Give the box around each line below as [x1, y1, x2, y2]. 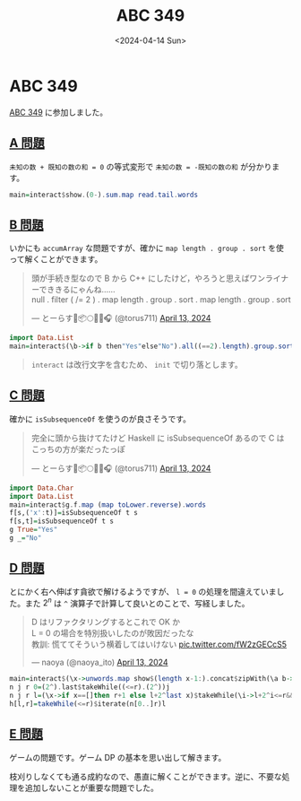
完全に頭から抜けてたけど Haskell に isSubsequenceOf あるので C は [30, 432, 285, 443]
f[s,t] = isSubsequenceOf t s [9, 517, 115, 526]
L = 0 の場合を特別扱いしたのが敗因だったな [30, 628, 194, 639]
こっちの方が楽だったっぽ [30, 443, 125, 454]
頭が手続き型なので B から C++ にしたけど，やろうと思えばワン [30, 273, 266, 283]
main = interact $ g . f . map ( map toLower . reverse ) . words [9, 500, 206, 509]
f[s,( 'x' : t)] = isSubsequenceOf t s [9, 509, 139, 518]
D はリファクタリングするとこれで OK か [30, 616, 181, 628]
